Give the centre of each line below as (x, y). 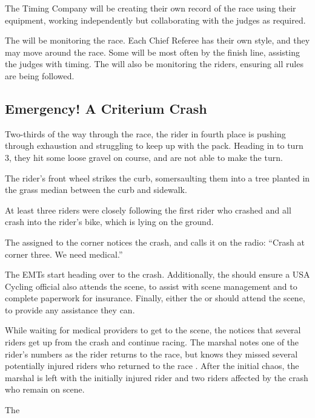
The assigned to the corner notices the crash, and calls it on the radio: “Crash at (155, 242)
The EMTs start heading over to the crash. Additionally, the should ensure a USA (157, 274)
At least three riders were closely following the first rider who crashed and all (148, 210)
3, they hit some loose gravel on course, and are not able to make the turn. (144, 157)
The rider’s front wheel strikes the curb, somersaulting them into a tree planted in (157, 178)
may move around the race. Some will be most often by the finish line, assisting (152, 52)
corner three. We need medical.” (64, 254)
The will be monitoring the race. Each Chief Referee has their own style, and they (157, 40)
